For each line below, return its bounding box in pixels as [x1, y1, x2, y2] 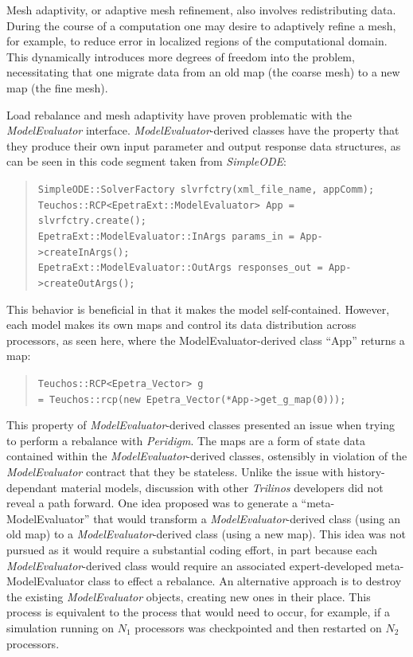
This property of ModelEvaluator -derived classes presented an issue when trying [6, 416, 395, 433]
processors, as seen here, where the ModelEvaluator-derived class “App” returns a [6, 331, 405, 348]
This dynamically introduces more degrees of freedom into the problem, [6, 48, 355, 65]
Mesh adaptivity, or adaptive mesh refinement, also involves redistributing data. [6, 2, 396, 18]
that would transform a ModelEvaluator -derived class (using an [93, 510, 400, 526]
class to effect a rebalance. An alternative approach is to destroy [88, 573, 402, 589]
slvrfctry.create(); [37, 215, 146, 227]
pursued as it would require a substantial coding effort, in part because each [6, 541, 378, 557]
